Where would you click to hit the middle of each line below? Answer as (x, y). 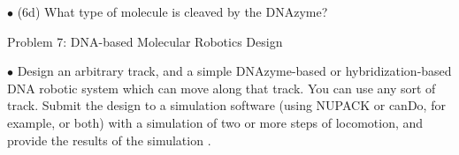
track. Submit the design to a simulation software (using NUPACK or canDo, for (226, 105)
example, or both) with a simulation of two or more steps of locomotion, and (215, 122)
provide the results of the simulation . (109, 140)
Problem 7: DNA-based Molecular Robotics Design (145, 41)
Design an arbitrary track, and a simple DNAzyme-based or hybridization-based (234, 71)
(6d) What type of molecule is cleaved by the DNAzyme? (172, 11)
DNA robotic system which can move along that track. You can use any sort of (222, 88)
